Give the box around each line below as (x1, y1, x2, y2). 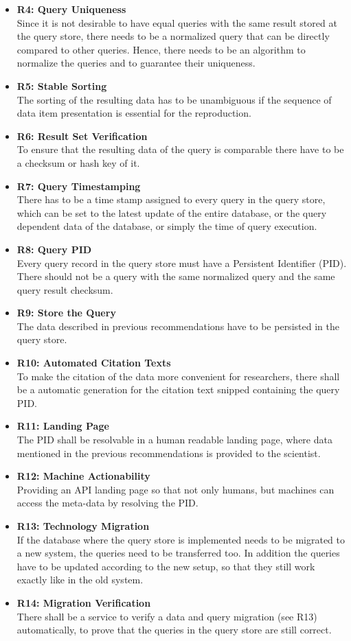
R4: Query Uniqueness (16, 2, 126, 16)
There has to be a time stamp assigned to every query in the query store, (16, 192, 326, 207)
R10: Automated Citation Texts (16, 356, 171, 370)
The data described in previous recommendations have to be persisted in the (16, 318, 339, 333)
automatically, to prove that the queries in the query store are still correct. (16, 622, 332, 637)
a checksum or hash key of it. (16, 155, 140, 170)
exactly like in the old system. (16, 572, 144, 587)
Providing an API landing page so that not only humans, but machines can (16, 482, 335, 496)
